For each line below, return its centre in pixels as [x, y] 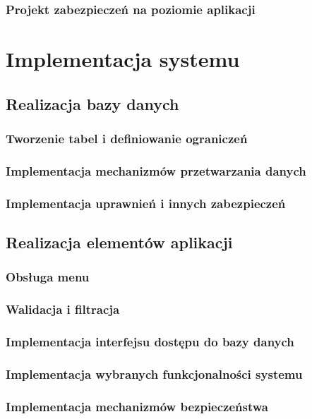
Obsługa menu [48, 277]
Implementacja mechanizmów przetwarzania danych [156, 170]
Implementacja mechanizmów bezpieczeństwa [137, 406]
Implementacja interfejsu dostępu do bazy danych [150, 341]
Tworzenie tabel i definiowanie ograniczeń [127, 138]
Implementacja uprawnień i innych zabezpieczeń [146, 203]
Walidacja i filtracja [63, 309]
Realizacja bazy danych [92, 103]
